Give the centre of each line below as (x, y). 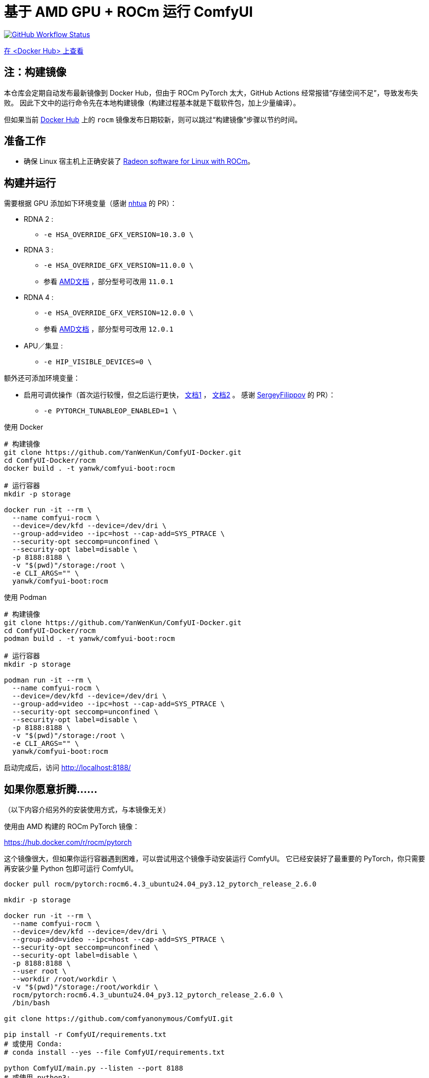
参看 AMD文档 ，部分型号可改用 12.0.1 (108, 329)
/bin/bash (31, 1003)
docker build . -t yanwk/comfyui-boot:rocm (89, 468)
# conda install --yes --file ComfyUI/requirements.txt (114, 1053)
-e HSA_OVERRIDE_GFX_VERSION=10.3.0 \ (119, 235)
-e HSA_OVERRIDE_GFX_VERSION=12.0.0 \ (119, 313)
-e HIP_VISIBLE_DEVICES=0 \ (98, 362)
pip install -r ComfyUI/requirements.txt (85, 1035)
